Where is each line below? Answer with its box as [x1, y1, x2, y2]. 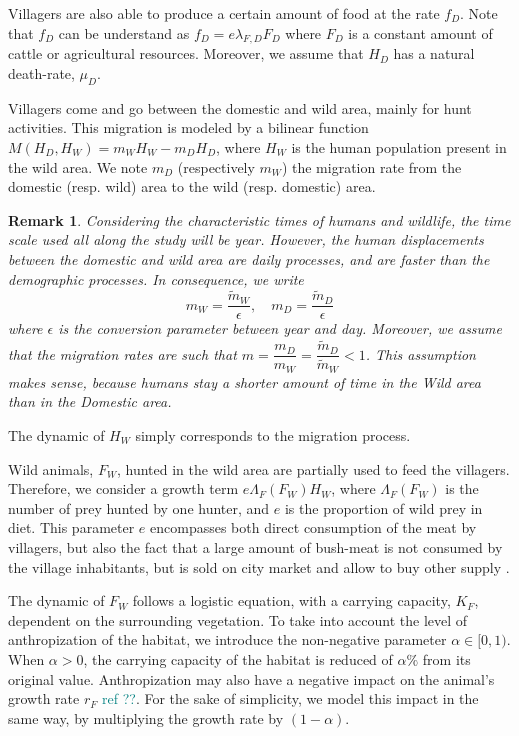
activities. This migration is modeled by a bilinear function [8, 117, 369, 138]
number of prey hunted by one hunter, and [8, 497, 270, 518]
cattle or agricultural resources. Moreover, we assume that [8, 43, 364, 64]
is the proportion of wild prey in [284, 497, 483, 518]
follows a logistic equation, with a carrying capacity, [132, 590, 451, 611]
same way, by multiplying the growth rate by [8, 707, 284, 728]
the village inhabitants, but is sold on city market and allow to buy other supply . [8, 556, 510, 577]
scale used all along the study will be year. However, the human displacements [8, 229, 484, 250]
